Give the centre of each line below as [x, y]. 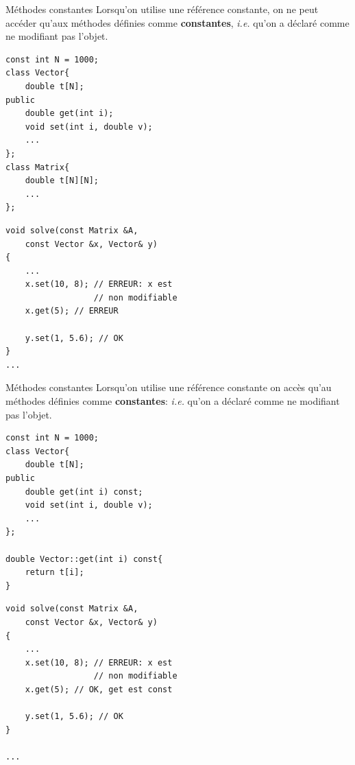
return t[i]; [54, 573]
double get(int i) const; [84, 492]
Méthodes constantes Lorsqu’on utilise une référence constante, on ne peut [162, 9]
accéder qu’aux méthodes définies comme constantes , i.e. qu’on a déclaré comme [177, 22]
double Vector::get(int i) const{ [84, 559]
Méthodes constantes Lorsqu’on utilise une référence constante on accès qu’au [169, 387]
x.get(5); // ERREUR [72, 311]
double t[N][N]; [62, 181]
